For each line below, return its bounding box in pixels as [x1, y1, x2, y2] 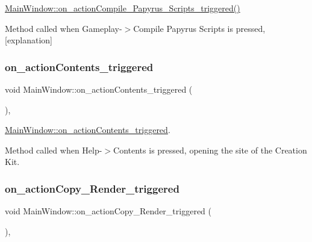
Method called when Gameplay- [5, 22, 122, 34]
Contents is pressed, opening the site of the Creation [113, 143, 307, 156]
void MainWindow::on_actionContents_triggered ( [5, 83, 193, 95]
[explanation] [5, 34, 52, 46]
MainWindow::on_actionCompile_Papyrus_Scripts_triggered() [5, 2, 240, 14]
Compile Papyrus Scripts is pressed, [133, 22, 266, 34]
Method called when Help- [5, 143, 102, 156]
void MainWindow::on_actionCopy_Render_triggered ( [5, 205, 211, 217]
